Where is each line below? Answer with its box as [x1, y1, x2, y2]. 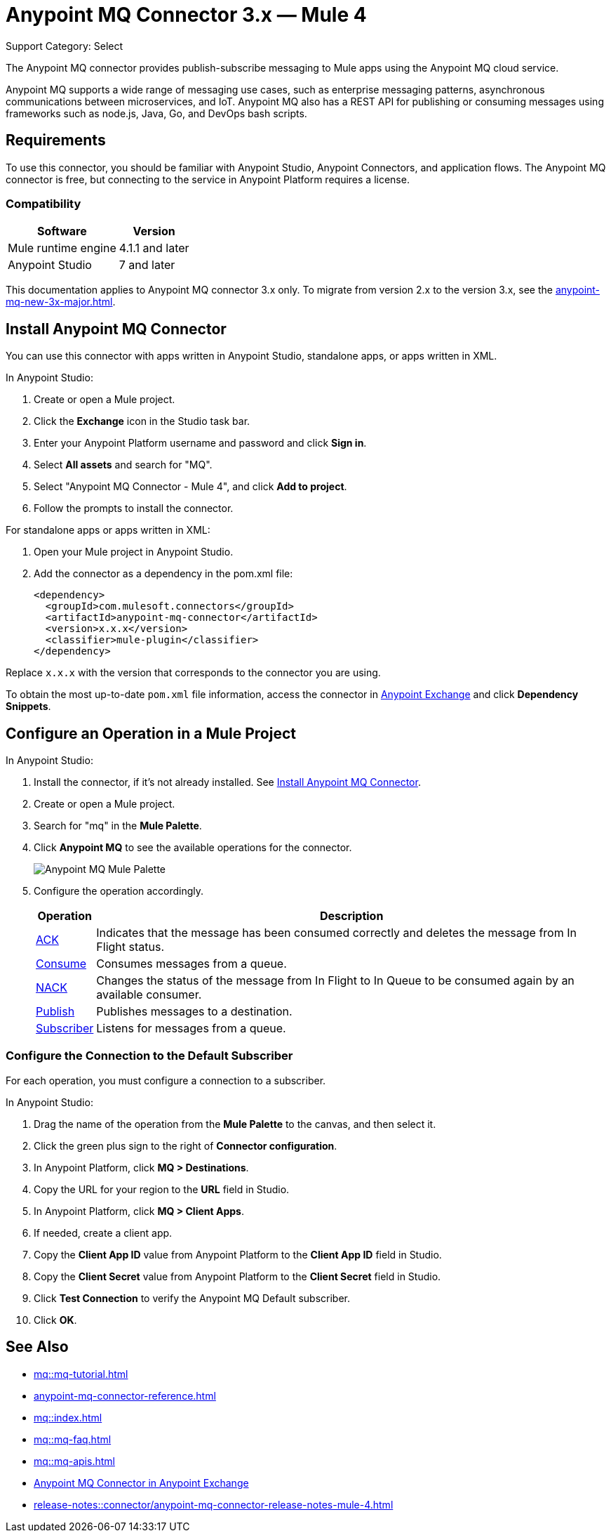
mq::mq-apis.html [34, 1454, 115, 1467]
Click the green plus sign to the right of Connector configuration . [34, 1139, 337, 1152]
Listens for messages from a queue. [96, 1021, 286, 1036]
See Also [6, 1338, 69, 1356]
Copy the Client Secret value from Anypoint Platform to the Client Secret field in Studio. [34, 1270, 441, 1282]
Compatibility [6, 196, 81, 211]
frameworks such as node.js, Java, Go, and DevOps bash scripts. [6, 107, 307, 119]
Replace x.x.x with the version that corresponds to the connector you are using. [6, 666, 381, 679]
